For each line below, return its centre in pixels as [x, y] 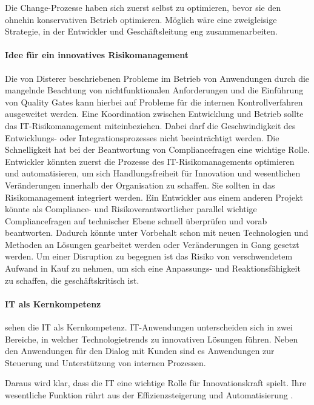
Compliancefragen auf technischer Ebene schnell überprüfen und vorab [136, 220]
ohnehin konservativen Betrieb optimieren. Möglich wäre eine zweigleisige [141, 19]
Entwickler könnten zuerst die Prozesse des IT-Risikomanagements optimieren [150, 161]
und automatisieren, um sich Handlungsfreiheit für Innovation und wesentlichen [153, 173]
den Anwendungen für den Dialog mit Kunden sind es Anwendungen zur [140, 351]
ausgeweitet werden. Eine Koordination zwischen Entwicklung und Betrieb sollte [154, 114]
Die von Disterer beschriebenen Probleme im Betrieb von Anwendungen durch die [157, 78]
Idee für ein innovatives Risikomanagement [97, 55]
